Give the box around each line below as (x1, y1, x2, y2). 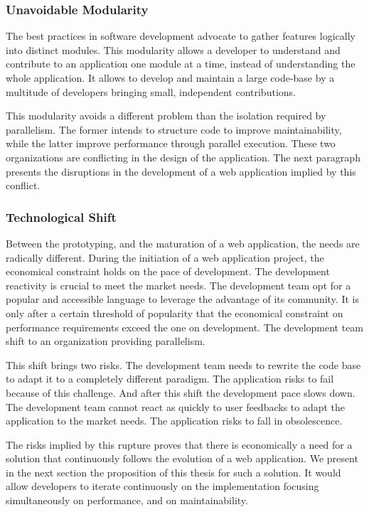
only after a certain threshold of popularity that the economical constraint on (6, 305, 343, 320)
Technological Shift (6, 208, 117, 225)
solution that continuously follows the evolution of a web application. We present (6, 451, 358, 466)
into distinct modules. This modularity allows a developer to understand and (6, 42, 341, 57)
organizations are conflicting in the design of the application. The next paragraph (6, 149, 360, 164)
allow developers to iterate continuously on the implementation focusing (6, 479, 319, 494)
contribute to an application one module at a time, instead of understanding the (6, 56, 355, 71)
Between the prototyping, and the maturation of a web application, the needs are (6, 235, 360, 250)
